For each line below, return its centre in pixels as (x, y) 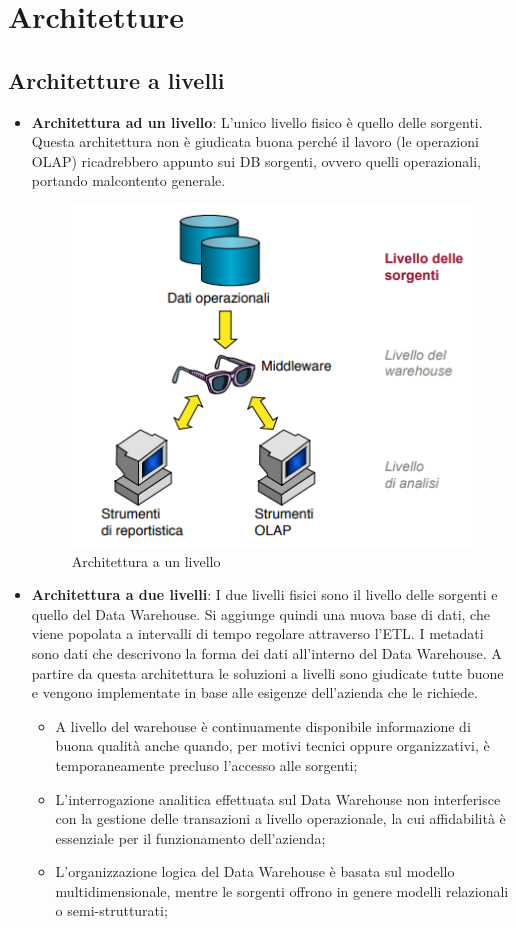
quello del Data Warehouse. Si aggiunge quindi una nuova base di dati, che (260, 613)
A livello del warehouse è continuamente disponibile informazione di (263, 725)
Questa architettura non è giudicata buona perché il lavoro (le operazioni (255, 141)
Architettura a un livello (146, 560)
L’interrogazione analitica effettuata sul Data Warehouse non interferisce (278, 798)
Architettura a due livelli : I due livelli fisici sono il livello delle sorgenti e (264, 594)
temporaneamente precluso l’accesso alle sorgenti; (206, 764)
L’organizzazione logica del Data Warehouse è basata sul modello (255, 871)
